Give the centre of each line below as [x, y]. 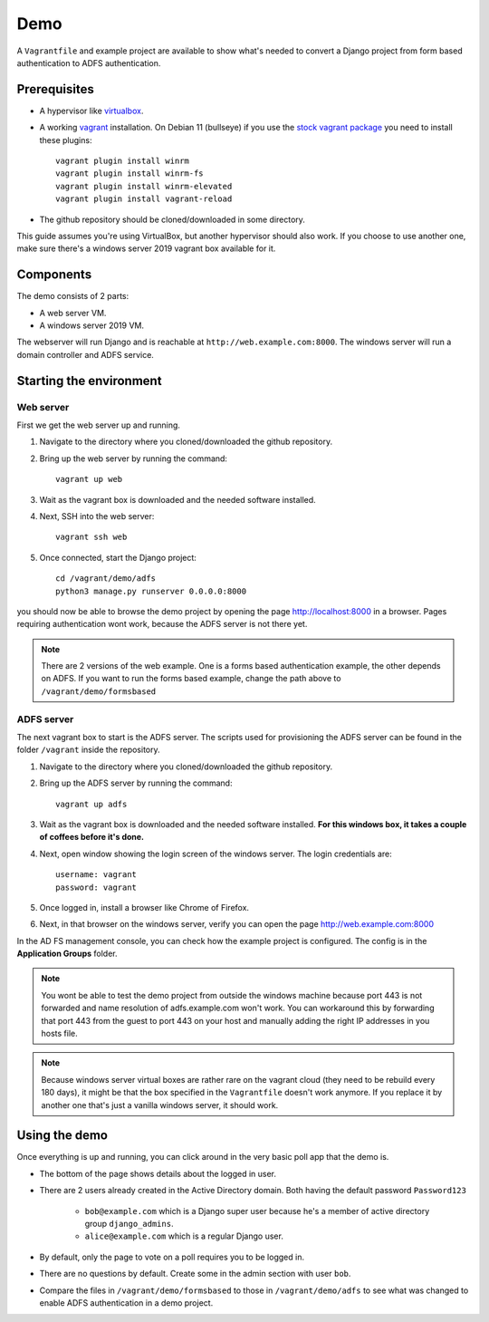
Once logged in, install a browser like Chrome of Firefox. [144, 907]
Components [54, 275]
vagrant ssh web [91, 537]
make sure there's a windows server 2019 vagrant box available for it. [146, 248]
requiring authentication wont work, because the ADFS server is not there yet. [162, 624]
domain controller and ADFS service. [85, 354]
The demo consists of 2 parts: [73, 296]
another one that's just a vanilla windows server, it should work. [160, 1105]
